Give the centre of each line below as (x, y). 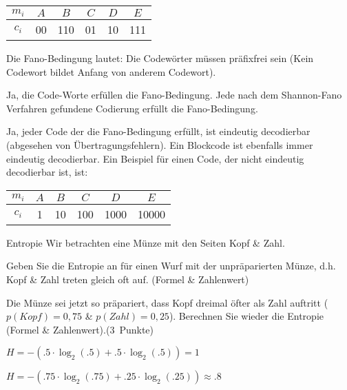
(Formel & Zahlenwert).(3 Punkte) (80, 329)
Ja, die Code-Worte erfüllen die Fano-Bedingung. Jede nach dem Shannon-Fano (174, 95)
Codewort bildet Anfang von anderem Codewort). (111, 71)
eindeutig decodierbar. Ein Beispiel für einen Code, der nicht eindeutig (155, 158)
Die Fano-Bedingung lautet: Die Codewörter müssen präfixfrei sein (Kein (160, 58)
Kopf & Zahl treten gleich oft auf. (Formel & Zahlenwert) (128, 279)
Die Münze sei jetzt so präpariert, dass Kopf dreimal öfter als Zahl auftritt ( (167, 302)
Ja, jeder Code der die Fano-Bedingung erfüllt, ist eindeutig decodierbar (158, 131)
